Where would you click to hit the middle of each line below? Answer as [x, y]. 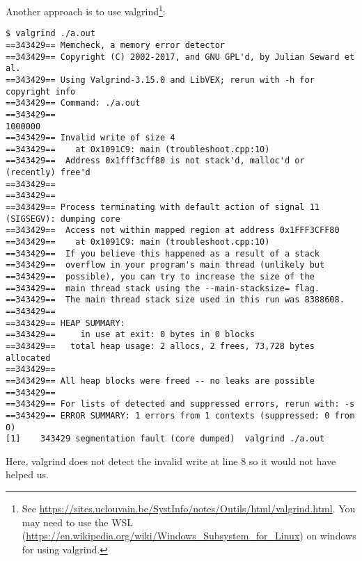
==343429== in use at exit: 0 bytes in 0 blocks [130, 335]
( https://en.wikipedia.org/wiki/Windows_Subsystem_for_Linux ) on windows [189, 536]
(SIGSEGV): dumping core [63, 219]
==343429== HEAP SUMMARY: [65, 323]
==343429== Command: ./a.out [73, 103]
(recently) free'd [48, 173]
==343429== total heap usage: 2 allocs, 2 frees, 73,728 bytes [160, 346]
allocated [28, 358]
